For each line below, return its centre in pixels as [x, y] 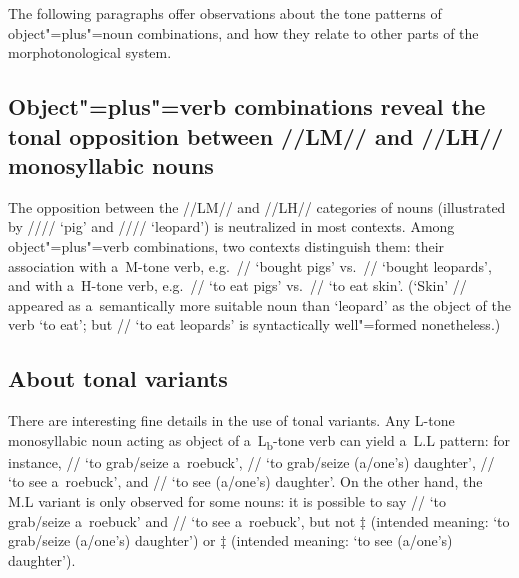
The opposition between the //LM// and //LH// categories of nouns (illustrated [257, 206]
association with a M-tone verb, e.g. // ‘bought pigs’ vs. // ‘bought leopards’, [250, 265]
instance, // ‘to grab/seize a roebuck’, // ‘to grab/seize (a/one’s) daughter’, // [251, 461]
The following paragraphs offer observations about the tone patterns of [225, 13]
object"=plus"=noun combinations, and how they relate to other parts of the [243, 32]
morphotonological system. [90, 52]
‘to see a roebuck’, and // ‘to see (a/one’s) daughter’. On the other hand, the [245, 481]
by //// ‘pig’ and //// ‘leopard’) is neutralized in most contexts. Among [231, 226]
